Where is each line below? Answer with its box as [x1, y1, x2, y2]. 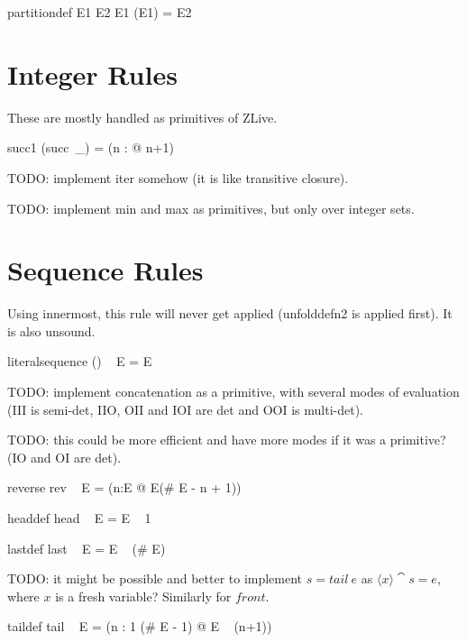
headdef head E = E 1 [7, 508, 151, 527]
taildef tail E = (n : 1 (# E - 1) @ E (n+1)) [7, 617, 272, 636]
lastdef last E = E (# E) [7, 538, 166, 557]
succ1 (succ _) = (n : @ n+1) [7, 138, 174, 157]
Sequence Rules [7, 252, 204, 289]
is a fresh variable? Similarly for [55, 586, 232, 605]
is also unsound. [7, 321, 96, 340]
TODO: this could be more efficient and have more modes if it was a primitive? [7, 430, 446, 449]
